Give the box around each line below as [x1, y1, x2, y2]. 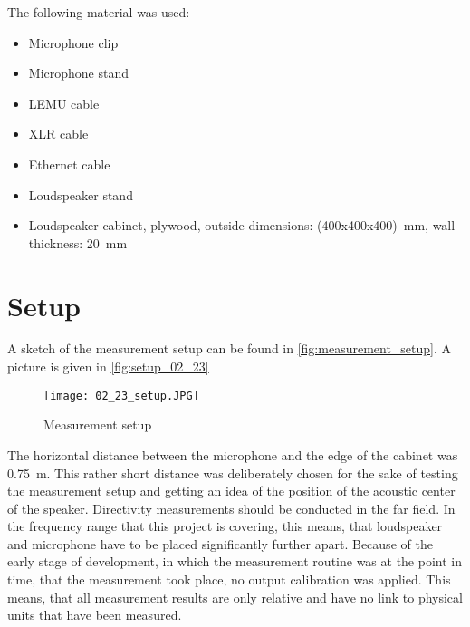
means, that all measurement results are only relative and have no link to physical [7, 587, 463, 606]
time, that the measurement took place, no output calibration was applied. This [7, 570, 451, 589]
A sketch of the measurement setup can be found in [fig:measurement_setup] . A [7, 339, 452, 358]
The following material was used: [7, 3, 190, 21]
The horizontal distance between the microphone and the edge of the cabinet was [7, 445, 458, 464]
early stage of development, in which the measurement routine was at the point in [7, 552, 462, 571]
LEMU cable [28, 93, 100, 112]
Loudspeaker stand [28, 185, 133, 204]
